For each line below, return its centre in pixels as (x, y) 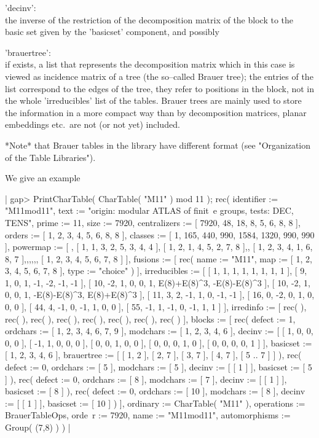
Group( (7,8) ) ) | (38, 427)
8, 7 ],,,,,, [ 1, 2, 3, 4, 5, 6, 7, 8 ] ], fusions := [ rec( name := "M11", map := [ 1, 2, (159, 258)
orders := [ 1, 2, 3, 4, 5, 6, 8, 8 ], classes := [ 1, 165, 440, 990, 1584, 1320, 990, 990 (160, 234)
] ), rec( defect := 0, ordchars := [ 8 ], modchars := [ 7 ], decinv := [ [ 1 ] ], (146, 379)
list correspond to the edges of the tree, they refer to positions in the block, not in (160, 88)
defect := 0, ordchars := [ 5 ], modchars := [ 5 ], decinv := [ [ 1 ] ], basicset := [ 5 (159, 367)
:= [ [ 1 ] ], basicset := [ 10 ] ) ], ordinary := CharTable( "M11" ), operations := (155, 403)
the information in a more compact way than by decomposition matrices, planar (156, 112)
